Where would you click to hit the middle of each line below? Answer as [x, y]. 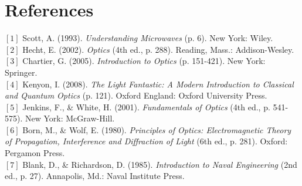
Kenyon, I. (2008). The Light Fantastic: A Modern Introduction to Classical [158, 84]
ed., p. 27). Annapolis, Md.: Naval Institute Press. [95, 176]
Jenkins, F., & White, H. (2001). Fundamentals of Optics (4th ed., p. [146, 106]
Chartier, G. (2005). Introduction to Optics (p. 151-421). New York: [144, 61]
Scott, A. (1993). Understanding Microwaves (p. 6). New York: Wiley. [148, 38]
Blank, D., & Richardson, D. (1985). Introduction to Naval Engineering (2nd [160, 164]
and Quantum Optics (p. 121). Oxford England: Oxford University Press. [136, 95]
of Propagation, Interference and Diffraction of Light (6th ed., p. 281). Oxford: [146, 141]
